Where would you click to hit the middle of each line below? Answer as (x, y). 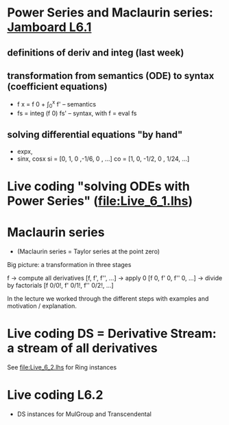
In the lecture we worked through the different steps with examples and (108, 298)
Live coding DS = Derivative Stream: (112, 333)
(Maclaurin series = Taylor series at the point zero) (88, 251)
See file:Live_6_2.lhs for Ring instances (62, 367)
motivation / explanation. (42, 306)
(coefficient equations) (57, 86)
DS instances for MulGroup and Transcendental (84, 414)
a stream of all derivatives (82, 348)
